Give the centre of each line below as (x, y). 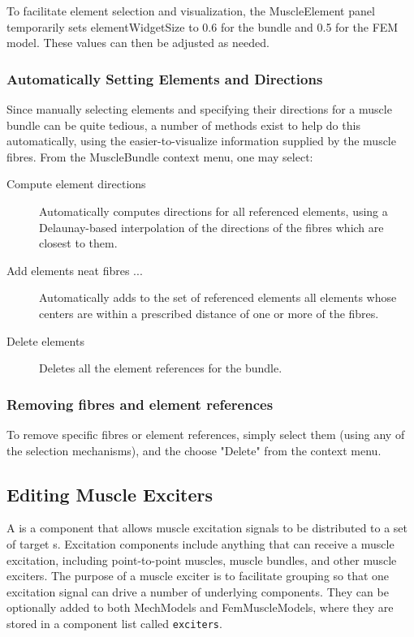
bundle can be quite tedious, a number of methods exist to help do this (183, 125)
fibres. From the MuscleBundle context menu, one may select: (160, 156)
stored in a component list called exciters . (114, 623)
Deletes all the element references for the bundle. (161, 368)
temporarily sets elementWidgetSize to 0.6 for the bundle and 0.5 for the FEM (203, 26)
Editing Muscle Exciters (110, 494)
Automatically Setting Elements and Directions (165, 78)
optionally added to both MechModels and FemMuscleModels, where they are (200, 607)
